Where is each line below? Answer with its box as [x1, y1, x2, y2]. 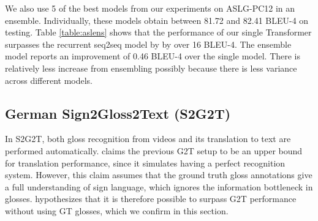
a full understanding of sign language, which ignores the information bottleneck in [5, 180, 313, 193]
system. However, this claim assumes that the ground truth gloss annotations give [5, 168, 312, 181]
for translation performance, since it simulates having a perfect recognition [5, 156, 286, 169]
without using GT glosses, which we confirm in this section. [5, 204, 229, 217]
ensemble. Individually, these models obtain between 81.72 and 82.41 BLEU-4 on [5, 13, 309, 26]
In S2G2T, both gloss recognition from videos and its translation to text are [5, 132, 291, 145]
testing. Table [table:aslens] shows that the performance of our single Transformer [5, 26, 312, 39]
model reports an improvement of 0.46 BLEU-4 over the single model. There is [5, 50, 301, 62]
